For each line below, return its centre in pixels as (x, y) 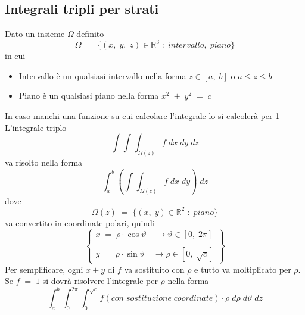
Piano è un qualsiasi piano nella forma (89, 96)
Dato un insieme (35, 34)
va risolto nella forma (44, 162)
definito (90, 34)
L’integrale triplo (36, 127)
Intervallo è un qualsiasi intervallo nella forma (102, 75)
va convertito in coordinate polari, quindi (80, 222)
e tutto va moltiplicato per (243, 269)
